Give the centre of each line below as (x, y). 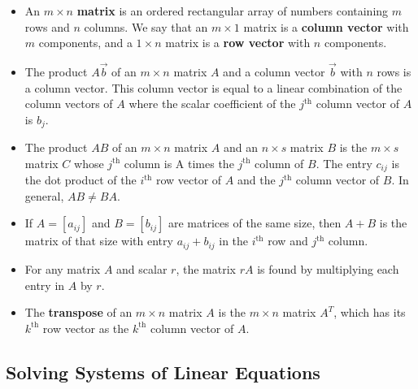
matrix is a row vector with (238, 43)
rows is (394, 71)
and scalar (142, 268)
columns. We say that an (146, 26)
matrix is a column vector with (326, 26)
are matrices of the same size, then (255, 223)
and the (256, 180)
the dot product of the (81, 180)
